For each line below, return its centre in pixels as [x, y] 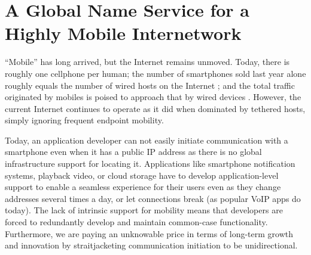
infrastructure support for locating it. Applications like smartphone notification [150, 164]
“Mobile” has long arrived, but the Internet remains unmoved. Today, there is [147, 62]
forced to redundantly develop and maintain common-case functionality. [136, 222]
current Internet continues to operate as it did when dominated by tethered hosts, [155, 108]
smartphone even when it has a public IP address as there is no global [133, 152]
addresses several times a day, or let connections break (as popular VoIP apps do [153, 198]
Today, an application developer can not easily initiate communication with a [147, 140]
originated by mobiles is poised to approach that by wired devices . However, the [153, 97]
